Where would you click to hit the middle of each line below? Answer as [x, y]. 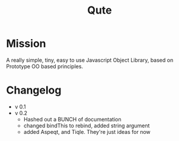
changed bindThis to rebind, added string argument [87, 126]
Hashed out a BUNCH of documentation [72, 119]
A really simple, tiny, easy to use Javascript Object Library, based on [90, 60]
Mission [26, 44]
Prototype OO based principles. [45, 66]
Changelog [34, 90]
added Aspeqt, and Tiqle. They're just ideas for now [87, 132]
